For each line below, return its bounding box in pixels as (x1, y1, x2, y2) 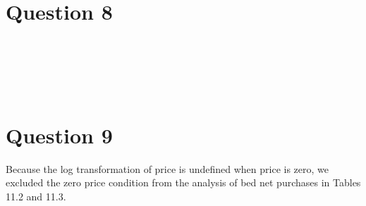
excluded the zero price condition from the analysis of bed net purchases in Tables (6, 175, 361, 190)
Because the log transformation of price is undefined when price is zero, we (6, 161, 329, 176)
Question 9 (6, 120, 113, 149)
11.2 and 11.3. (6, 188, 66, 203)
